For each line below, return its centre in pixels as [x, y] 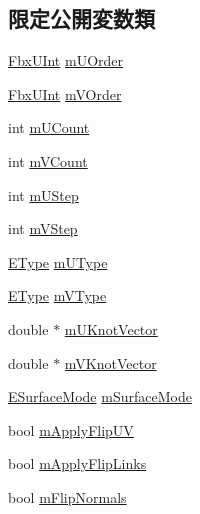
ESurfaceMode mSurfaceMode [100, 396]
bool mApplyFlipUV [71, 429]
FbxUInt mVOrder [65, 93]
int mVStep [43, 228]
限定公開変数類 [81, 18]
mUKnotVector [111, 328]
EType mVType [57, 295]
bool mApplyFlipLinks [77, 463]
